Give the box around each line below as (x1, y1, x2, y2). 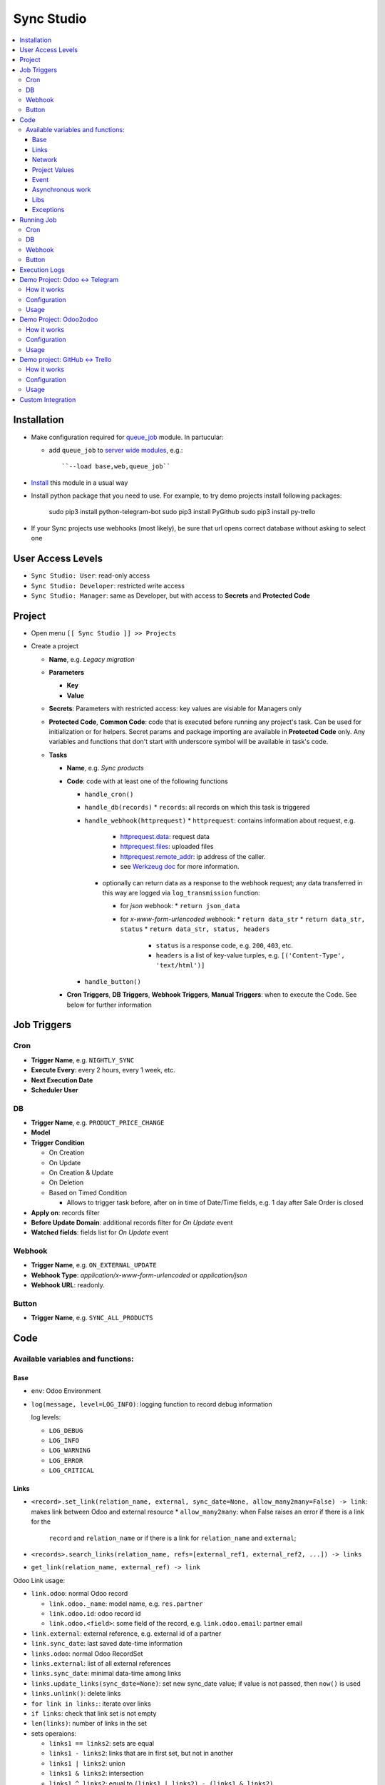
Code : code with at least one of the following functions (66, 777, 228, 785)
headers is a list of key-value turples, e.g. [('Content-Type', (155, 951, 345, 960)
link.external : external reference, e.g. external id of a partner (31, 1629, 222, 1638)
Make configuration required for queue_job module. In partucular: (31, 433, 224, 441)
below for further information (66, 1000, 153, 1009)
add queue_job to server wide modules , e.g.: (48, 446, 183, 454)
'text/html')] (155, 961, 205, 970)
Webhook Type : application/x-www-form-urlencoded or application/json (31, 1271, 247, 1279)
